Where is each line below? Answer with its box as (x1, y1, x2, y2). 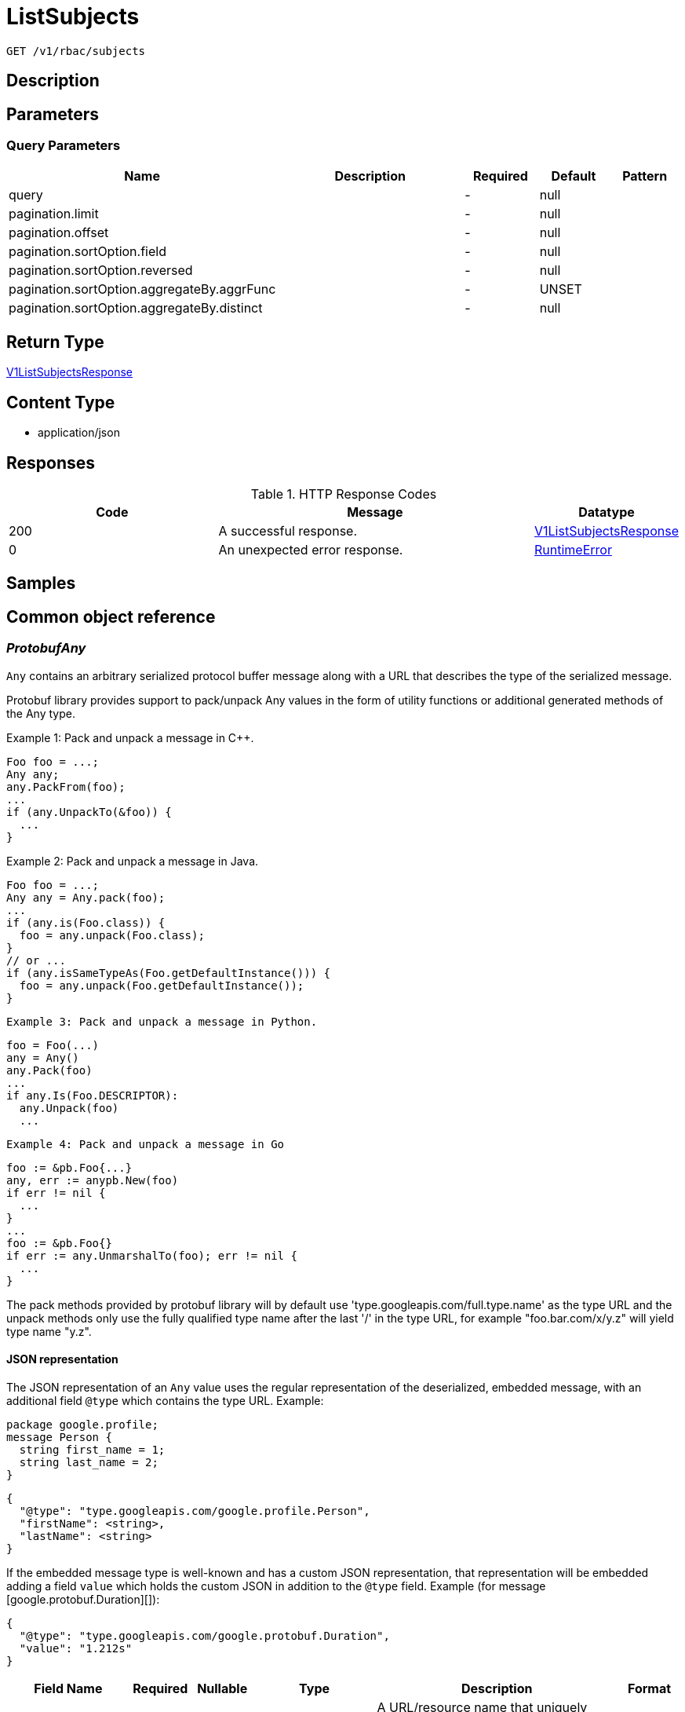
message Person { (6, 1430, 112, 1443)
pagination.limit (9, 206, 99, 222)
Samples (6, 573, 76, 594)
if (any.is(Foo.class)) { (6, 916, 166, 929)
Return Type (6, 331, 104, 352)
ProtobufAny (6, 640, 86, 657)
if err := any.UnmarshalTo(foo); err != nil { (6, 1249, 297, 1262)
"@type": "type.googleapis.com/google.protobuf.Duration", (19, 1629, 390, 1642)
